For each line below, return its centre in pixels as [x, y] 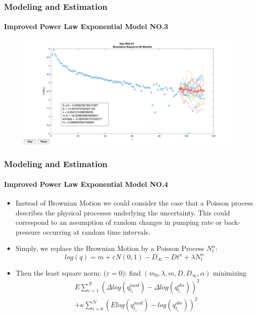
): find [131, 272]
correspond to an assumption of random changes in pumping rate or [119, 222]
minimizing [230, 272]
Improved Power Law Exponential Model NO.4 [86, 184]
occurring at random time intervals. [97, 231]
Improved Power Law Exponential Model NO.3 [86, 26]
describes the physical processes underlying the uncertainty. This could [123, 212]
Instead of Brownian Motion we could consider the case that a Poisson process [134, 203]
